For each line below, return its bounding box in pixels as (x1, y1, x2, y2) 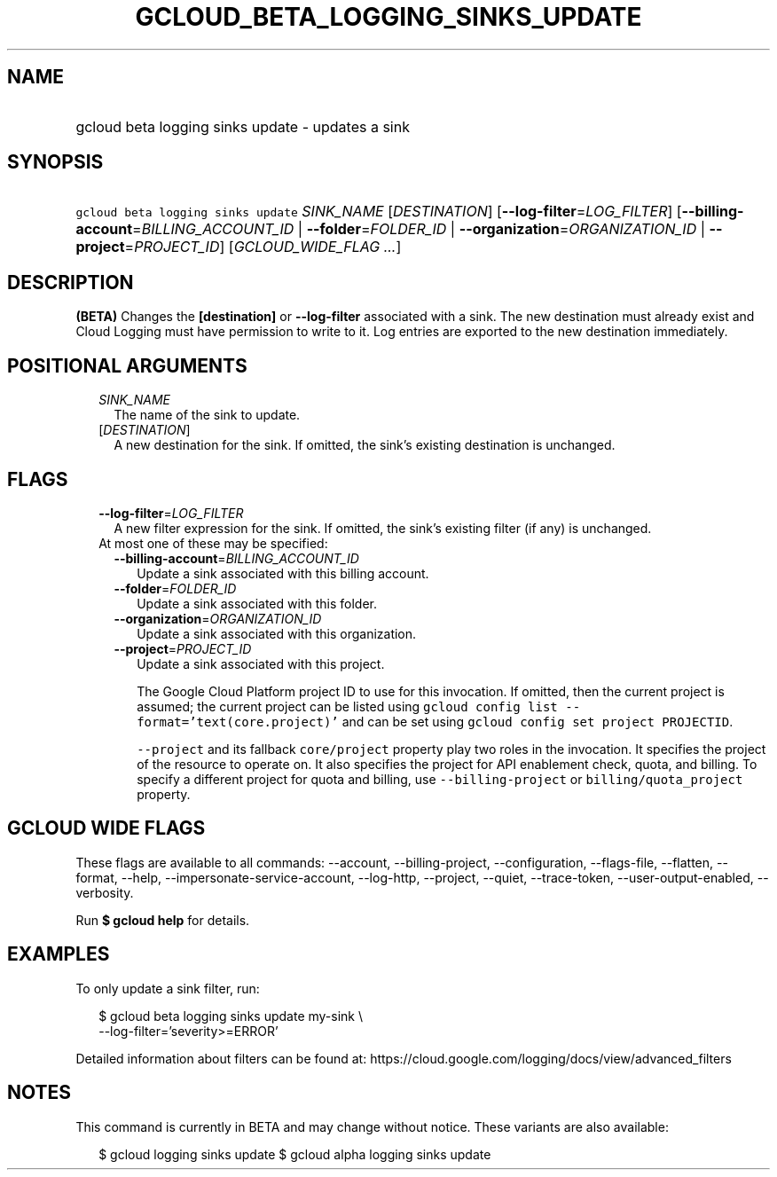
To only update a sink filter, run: (75, 980, 260, 996)
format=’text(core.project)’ (137, 714, 339, 729)
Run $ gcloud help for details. (75, 912, 250, 928)
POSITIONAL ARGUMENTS (7, 354, 247, 377)
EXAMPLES (7, 943, 110, 966)
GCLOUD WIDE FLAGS (7, 817, 206, 840)
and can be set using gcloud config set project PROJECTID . (341, 713, 734, 729)
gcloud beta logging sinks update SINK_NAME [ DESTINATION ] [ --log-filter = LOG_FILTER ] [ (75, 202, 682, 221)
